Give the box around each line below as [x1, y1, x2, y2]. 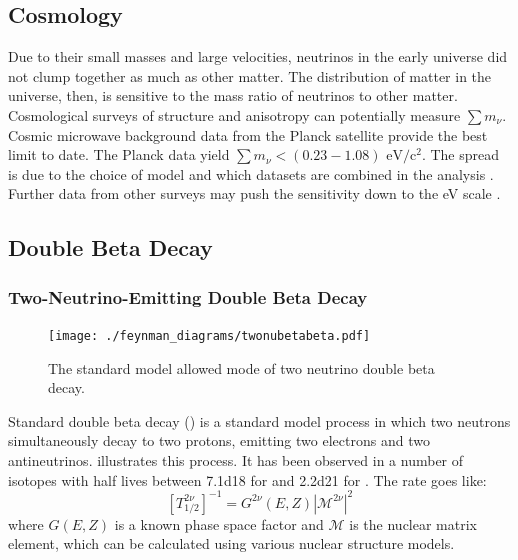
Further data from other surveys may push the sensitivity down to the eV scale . [8, 183, 501, 204]
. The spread [421, 144, 499, 165]
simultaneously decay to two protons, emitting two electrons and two [8, 430, 430, 451]
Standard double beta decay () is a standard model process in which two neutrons [8, 410, 511, 431]
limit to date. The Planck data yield [8, 144, 230, 165]
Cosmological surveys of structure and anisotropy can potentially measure [8, 104, 461, 125]
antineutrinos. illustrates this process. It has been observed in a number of [8, 449, 464, 470]
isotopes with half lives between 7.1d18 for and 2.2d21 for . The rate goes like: [8, 469, 487, 490]
